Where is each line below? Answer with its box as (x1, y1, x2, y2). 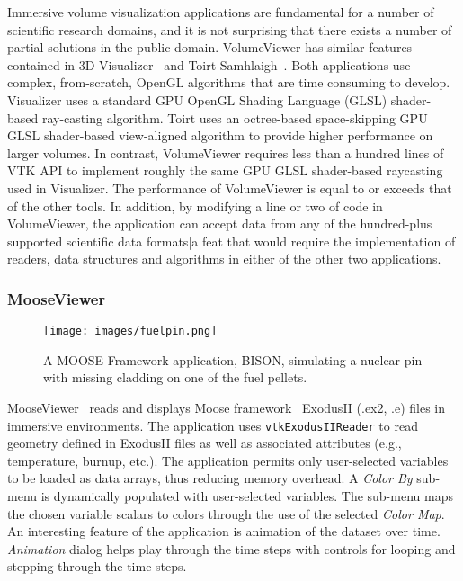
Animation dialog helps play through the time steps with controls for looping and (7, 539, 456, 558)
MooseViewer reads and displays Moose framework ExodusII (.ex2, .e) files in (7, 398, 445, 416)
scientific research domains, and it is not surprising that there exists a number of (7, 20, 452, 39)
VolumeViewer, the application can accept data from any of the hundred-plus (7, 214, 432, 233)
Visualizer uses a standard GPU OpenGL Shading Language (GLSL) (7, 90, 387, 109)
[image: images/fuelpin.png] (43, 325, 218, 338)
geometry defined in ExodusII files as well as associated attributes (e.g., (7, 434, 402, 452)
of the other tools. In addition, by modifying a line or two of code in (7, 196, 383, 215)
